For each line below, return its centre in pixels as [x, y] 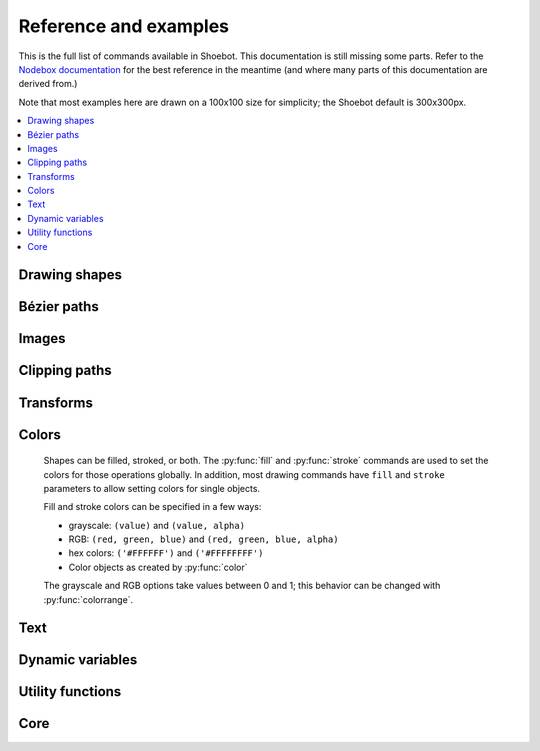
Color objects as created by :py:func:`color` [158, 567]
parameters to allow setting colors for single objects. [151, 488]
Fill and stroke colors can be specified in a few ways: [152, 507]
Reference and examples [124, 26]
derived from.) [48, 84]
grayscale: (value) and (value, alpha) [156, 525]
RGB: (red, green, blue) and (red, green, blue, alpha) [203, 539]
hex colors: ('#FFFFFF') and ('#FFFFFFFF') [166, 553]
